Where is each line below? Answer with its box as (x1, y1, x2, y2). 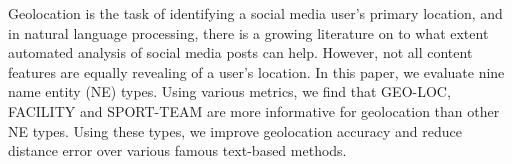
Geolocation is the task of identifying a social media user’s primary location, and (8, 3, 503, 23)
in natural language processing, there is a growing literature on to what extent (8, 22, 489, 43)
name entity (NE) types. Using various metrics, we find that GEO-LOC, (8, 81, 451, 102)
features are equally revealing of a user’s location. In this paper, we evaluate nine (8, 61, 505, 82)
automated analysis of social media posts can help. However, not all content (8, 42, 473, 63)
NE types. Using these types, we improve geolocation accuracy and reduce (8, 120, 463, 141)
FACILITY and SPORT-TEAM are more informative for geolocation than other (8, 100, 500, 121)
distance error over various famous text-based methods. (8, 140, 347, 161)
